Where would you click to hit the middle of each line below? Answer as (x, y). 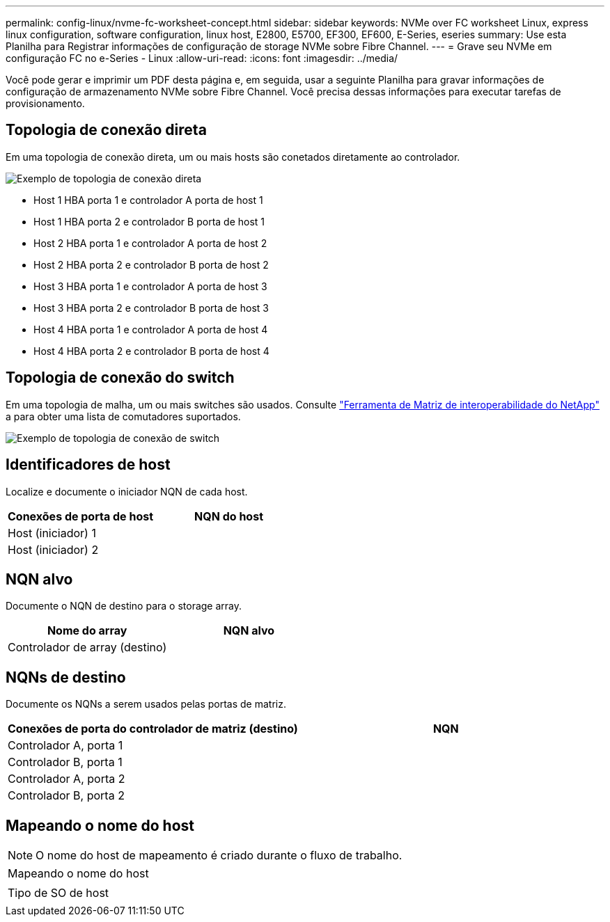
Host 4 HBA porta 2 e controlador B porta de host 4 (151, 351)
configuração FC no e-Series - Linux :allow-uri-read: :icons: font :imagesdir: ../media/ (202, 58)
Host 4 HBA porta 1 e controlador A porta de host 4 (151, 329)
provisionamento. (45, 103)
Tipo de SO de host (58, 893)
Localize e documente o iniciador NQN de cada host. (127, 491)
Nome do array (87, 631)
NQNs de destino (66, 677)
